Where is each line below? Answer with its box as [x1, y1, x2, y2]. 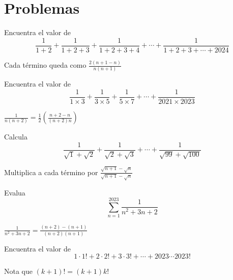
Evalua [4, 187, 25, 198]
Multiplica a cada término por [4, 166, 98, 177]
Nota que [4, 266, 33, 276]
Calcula [4, 131, 27, 142]
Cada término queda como [4, 60, 86, 70]
